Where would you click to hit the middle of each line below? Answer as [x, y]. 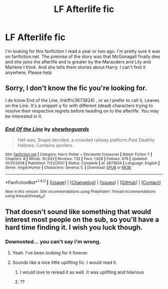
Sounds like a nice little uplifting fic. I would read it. [65, 262]
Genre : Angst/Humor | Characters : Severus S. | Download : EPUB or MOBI [68, 168]
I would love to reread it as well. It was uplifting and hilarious [82, 272]
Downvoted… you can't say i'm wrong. [53, 242]
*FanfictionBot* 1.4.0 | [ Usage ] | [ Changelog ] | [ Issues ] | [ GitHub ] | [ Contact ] [83, 182]
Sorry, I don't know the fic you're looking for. [76, 88]
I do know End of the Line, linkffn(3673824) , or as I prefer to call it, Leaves [82, 100]
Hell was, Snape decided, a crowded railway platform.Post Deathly [86, 140]
